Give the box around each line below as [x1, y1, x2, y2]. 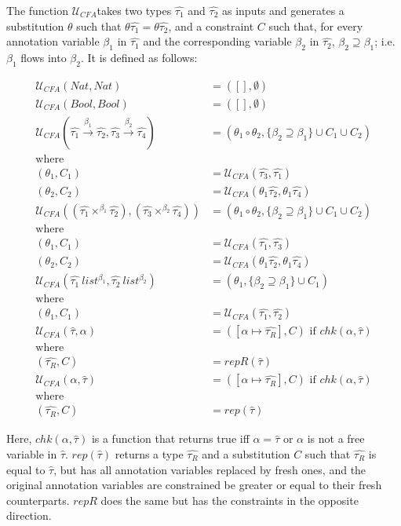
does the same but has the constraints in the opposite [100, 491, 359, 508]
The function [6, 2, 68, 18]
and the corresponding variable [143, 33, 292, 49]
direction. [6, 507, 52, 524]
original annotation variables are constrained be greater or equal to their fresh [6, 477, 382, 493]
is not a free [307, 430, 365, 447]
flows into [20, 49, 67, 65]
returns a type [115, 445, 184, 462]
